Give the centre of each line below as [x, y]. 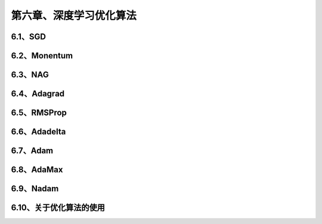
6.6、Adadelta [38, 132]
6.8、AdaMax [37, 170]
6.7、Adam [32, 151]
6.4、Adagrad [38, 94]
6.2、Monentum [42, 56]
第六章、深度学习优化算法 [74, 15]
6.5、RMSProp [39, 113]
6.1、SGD [28, 37]
